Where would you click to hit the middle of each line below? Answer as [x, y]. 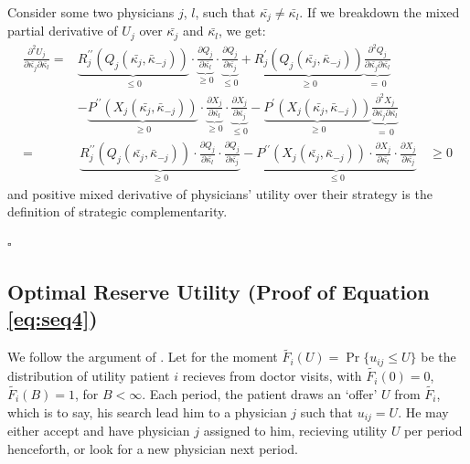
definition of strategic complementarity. [117, 211]
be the [438, 357]
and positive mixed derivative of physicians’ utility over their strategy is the [220, 193]
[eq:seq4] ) [53, 318]
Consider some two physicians [91, 12]
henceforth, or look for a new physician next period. [153, 448]
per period [433, 430]
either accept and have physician [99, 430]
